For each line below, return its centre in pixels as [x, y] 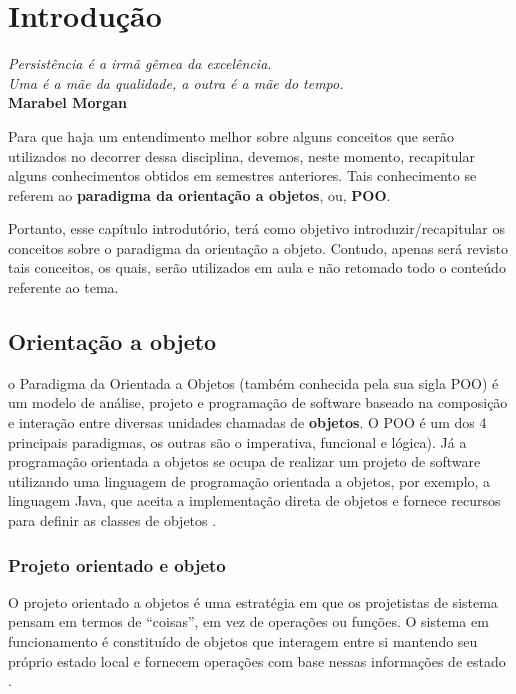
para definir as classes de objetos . [112, 520]
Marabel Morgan [67, 102]
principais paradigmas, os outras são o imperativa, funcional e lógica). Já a [237, 441]
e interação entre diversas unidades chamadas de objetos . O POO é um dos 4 [247, 422]
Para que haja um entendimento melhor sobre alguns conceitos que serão [231, 135]
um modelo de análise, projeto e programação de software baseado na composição [258, 402]
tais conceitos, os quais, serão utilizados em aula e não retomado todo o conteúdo [257, 267]
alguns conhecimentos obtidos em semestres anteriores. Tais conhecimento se [242, 175]
